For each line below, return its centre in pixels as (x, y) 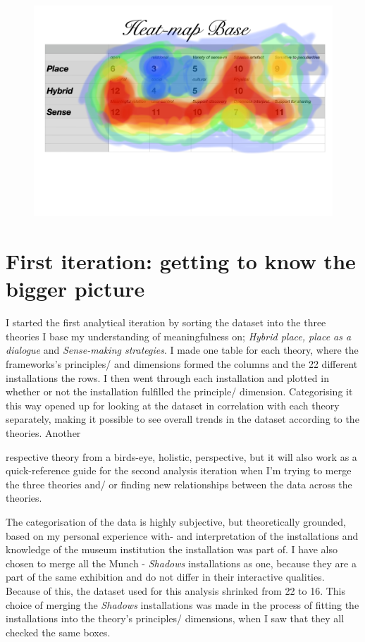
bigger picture (75, 289)
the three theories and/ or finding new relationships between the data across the (179, 484)
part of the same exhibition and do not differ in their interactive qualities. (165, 577)
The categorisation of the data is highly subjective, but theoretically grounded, (176, 521)
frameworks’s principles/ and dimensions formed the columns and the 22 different (182, 364)
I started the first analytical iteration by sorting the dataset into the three (166, 322)
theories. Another (43, 433)
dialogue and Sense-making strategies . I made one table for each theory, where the (182, 350)
